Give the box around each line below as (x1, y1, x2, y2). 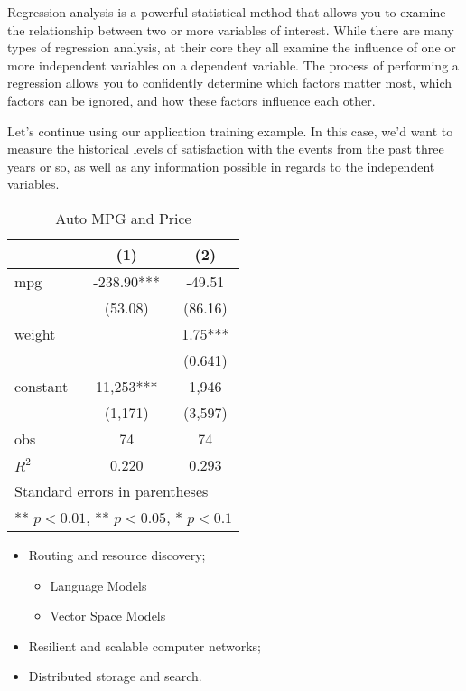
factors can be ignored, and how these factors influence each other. (7, 90, 376, 109)
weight (14, 322, 56, 344)
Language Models (50, 575, 147, 594)
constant (14, 375, 69, 397)
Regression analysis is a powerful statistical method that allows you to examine (7, 3, 446, 21)
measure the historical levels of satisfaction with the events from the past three (7, 139, 444, 158)
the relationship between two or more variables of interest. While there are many (7, 20, 454, 39)
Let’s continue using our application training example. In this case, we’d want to (7, 121, 453, 140)
